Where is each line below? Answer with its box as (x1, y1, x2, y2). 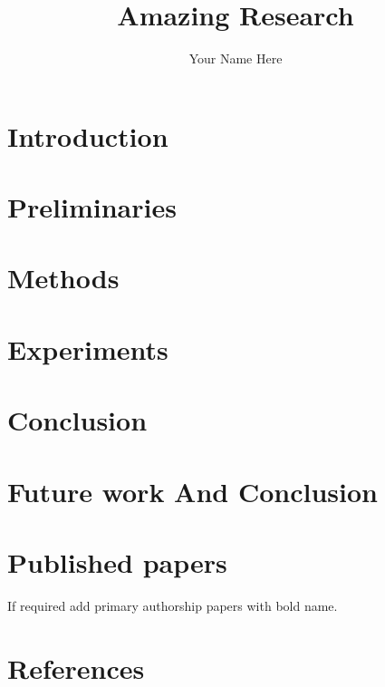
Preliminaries (7, 189, 177, 226)
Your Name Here (188, 49, 283, 68)
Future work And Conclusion (7, 472, 378, 509)
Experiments (7, 330, 168, 367)
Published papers (7, 543, 227, 580)
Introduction (7, 117, 168, 154)
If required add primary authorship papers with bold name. (7, 595, 338, 614)
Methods (7, 259, 120, 296)
